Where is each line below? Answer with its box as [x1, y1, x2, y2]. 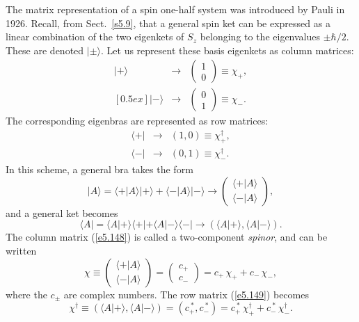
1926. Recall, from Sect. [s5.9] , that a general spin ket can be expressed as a [6, 15, 330, 30]
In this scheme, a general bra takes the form [6, 162, 193, 177]
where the [6, 287, 47, 301]
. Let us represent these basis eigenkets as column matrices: [101, 42, 354, 57]
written [6, 243, 37, 257]
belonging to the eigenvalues [200, 29, 320, 44]
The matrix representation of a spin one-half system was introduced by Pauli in [6, 2, 345, 16]
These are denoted [6, 42, 84, 57]
